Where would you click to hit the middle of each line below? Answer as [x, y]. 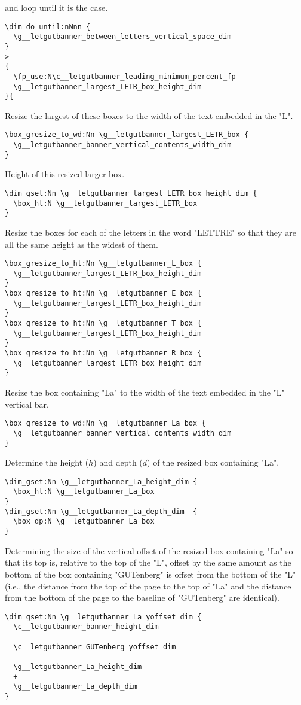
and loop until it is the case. [56, 7]
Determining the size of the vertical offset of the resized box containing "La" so [149, 550]
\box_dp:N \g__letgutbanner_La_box [84, 522]
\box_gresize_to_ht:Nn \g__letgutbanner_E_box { [103, 294]
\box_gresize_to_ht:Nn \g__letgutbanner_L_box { [103, 264]
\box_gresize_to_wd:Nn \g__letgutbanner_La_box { [105, 423]
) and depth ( [118, 462]
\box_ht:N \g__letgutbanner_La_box [84, 492]
